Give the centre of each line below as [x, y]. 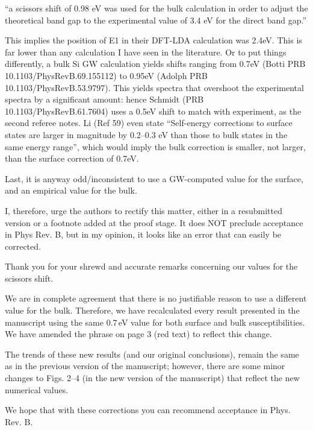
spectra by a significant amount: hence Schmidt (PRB [104, 99]
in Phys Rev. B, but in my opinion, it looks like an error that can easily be [143, 234]
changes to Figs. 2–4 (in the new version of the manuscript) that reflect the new [152, 378]
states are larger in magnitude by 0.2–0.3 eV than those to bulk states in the [146, 134]
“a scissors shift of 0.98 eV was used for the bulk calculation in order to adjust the [156, 8]
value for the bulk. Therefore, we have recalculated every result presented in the [152, 310]
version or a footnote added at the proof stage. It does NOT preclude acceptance [154, 222]
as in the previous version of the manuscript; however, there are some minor [145, 366]
